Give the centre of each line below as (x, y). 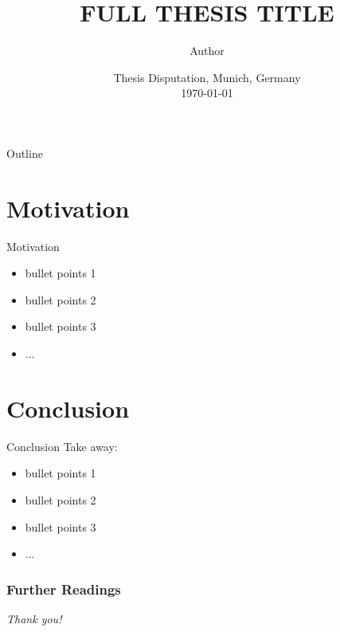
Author (207, 51)
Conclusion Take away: (62, 446)
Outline (25, 153)
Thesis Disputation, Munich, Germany (207, 77)
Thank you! (34, 618)
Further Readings (64, 589)
